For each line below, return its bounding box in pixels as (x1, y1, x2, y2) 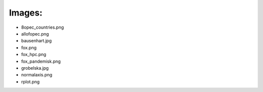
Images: (9, 7, 43, 18)
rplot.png (21, 78, 40, 85)
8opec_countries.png (21, 24, 64, 30)
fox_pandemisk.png (21, 58, 61, 64)
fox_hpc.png (21, 52, 46, 57)
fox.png (21, 44, 37, 51)
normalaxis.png (21, 72, 53, 78)
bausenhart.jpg (21, 38, 52, 44)
